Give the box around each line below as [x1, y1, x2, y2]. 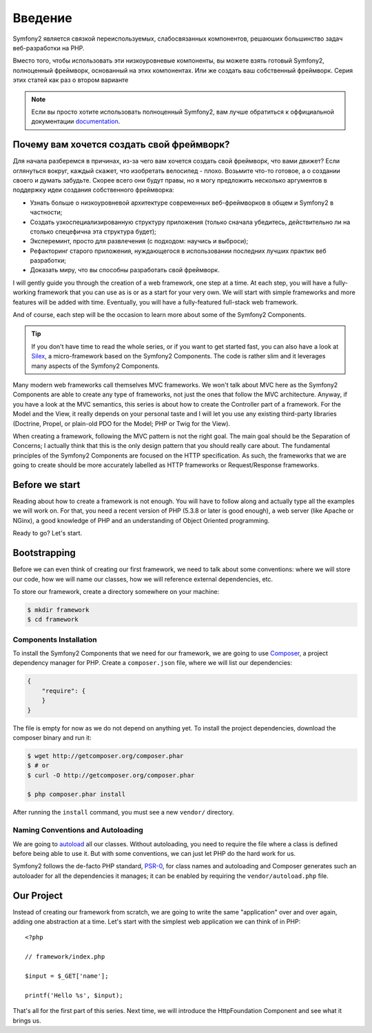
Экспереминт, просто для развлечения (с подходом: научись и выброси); [30, 237, 249, 245]
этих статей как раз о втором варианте [12, 76, 129, 84]
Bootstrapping [12, 547, 76, 559]
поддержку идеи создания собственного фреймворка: [12, 186, 175, 194]
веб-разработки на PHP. [12, 43, 85, 52]
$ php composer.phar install [27, 790, 126, 799]
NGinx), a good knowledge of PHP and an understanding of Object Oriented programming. [12, 516, 270, 524]
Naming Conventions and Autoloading [12, 826, 144, 835]
